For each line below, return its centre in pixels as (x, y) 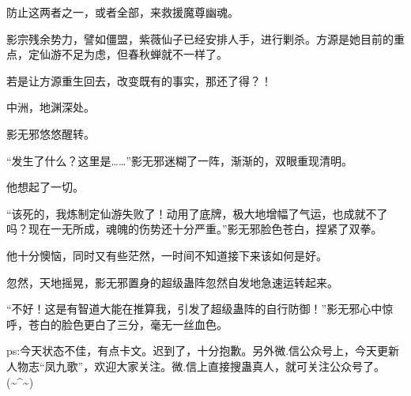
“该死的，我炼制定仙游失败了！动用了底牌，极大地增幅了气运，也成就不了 (197, 213)
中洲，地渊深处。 (51, 107)
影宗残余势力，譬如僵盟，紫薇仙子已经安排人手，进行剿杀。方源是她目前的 (200, 38)
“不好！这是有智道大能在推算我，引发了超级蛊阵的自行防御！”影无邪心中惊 (200, 309)
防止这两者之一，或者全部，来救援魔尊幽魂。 (123, 12)
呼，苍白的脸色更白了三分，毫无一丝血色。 (117, 324)
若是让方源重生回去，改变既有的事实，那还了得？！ (139, 80)
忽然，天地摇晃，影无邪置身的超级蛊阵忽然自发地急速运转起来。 (172, 282)
